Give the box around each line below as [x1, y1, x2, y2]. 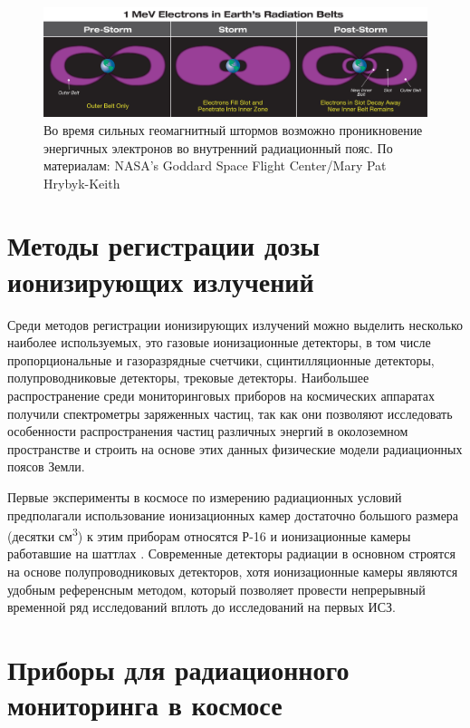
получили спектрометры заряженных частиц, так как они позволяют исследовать [7, 403, 453, 422]
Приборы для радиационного [7, 650, 350, 687]
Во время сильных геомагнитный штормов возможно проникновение [43, 120, 423, 139]
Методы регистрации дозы [7, 227, 321, 264]
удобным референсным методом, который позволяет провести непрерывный [7, 579, 426, 598]
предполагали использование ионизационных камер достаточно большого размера [7, 505, 459, 524]
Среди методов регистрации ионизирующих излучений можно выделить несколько [7, 315, 464, 334]
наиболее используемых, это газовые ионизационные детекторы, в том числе [7, 333, 431, 352]
